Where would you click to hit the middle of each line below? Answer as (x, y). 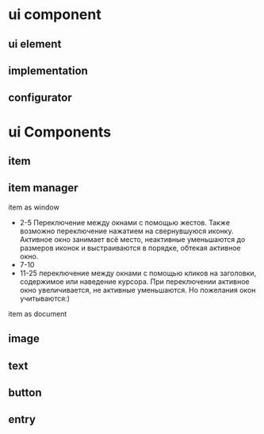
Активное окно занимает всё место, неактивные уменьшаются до (132, 239)
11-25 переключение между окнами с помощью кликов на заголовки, (138, 273)
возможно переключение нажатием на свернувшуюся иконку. (126, 231)
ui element (35, 44)
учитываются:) (44, 298)
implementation (48, 70)
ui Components (60, 132)
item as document (38, 313)
